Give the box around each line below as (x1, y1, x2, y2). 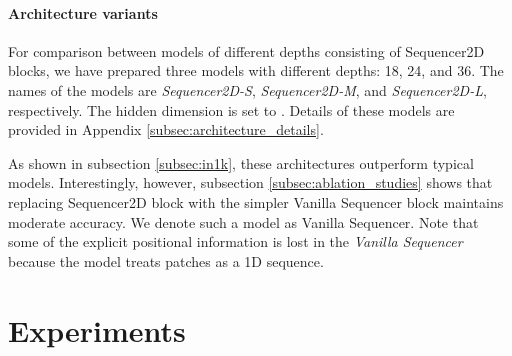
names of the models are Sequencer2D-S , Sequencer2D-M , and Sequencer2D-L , (8, 79, 487, 100)
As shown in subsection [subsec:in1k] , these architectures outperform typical (8, 152, 474, 173)
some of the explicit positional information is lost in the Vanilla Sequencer (8, 231, 463, 252)
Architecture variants (8, 2, 158, 23)
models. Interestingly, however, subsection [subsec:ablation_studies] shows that (8, 172, 493, 193)
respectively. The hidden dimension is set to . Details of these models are (8, 99, 455, 120)
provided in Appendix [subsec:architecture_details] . (8, 119, 324, 140)
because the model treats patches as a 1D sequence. (8, 250, 324, 271)
